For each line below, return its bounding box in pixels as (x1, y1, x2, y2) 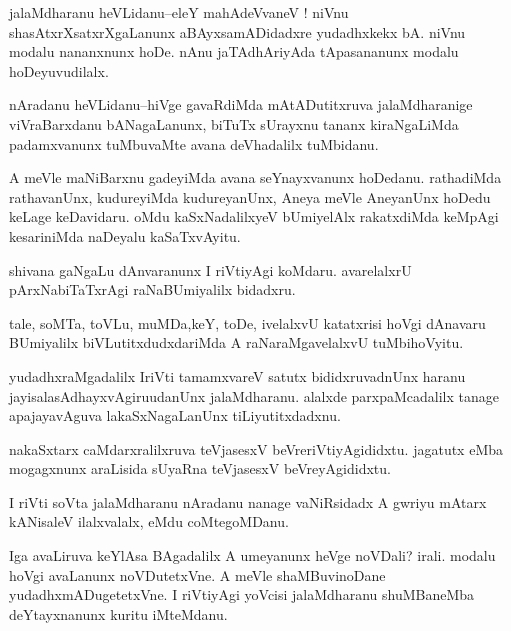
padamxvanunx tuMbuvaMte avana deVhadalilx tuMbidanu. (9, 133, 379, 154)
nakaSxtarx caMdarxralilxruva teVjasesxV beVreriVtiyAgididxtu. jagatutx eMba (9, 438, 504, 459)
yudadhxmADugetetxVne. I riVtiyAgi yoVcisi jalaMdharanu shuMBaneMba (9, 584, 475, 605)
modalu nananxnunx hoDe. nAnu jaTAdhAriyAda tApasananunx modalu (9, 41, 459, 62)
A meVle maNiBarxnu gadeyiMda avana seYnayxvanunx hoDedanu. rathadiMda (9, 167, 502, 188)
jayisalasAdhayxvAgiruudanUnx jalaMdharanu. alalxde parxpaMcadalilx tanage (9, 385, 500, 406)
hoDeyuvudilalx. (9, 60, 109, 81)
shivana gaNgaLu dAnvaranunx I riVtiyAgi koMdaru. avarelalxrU (9, 259, 412, 280)
